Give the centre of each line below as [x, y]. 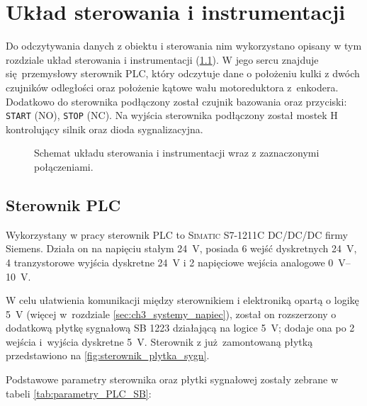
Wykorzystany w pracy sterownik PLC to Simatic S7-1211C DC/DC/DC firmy [177, 234]
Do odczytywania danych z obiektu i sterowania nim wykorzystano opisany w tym [184, 46]
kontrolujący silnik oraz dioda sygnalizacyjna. [105, 129]
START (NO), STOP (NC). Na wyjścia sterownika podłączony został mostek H [172, 115]
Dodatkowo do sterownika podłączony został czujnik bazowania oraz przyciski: [176, 101]
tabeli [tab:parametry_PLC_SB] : [79, 393]
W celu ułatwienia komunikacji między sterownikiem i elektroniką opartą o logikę [182, 300]
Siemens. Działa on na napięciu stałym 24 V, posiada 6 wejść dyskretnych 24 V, [181, 248]
